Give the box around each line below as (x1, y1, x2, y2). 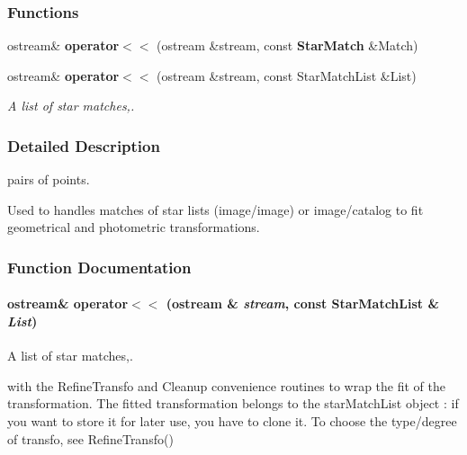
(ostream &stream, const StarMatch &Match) (157, 36, 418, 55)
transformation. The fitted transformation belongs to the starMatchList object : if (7, 394, 459, 413)
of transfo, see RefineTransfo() (7, 429, 174, 448)
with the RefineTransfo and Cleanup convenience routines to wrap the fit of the (7, 376, 445, 395)
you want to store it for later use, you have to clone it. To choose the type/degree (7, 412, 457, 431)
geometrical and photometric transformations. (7, 218, 260, 236)
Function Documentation (7, 255, 192, 278)
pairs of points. (7, 170, 90, 189)
